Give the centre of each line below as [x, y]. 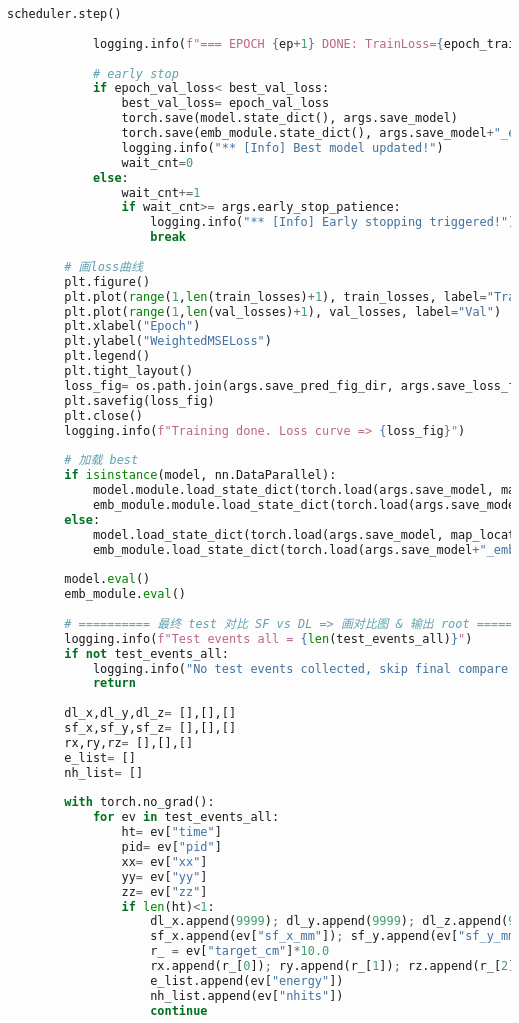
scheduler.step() [64, 14]
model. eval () [107, 579]
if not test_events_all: [146, 653]
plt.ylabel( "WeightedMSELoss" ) [168, 341]
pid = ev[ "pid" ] [171, 847]
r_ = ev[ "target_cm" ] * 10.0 [240, 951]
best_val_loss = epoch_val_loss [225, 103]
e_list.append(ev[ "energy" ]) [247, 980]
